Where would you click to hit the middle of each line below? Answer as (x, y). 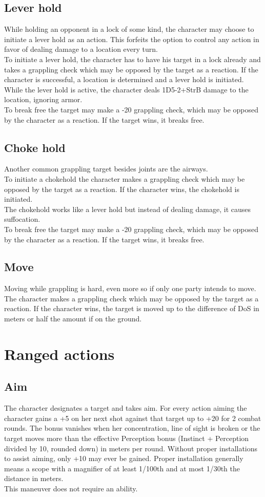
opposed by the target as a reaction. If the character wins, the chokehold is (122, 189)
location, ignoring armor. (43, 99)
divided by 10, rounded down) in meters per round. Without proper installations (131, 448)
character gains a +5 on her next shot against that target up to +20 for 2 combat (133, 418)
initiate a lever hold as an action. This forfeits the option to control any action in (132, 39)
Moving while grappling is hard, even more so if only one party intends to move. (130, 288)
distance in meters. (34, 478)
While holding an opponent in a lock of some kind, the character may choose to (129, 29)
